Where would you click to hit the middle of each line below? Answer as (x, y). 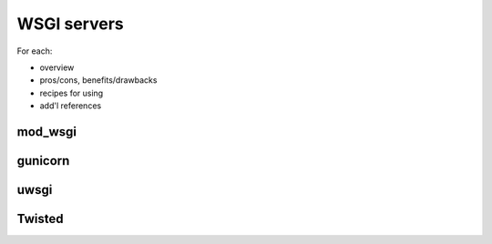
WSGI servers (70, 24)
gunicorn (43, 161)
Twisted (40, 219)
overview (57, 67)
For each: (35, 51)
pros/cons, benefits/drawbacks (98, 80)
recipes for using (72, 93)
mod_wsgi (47, 132)
